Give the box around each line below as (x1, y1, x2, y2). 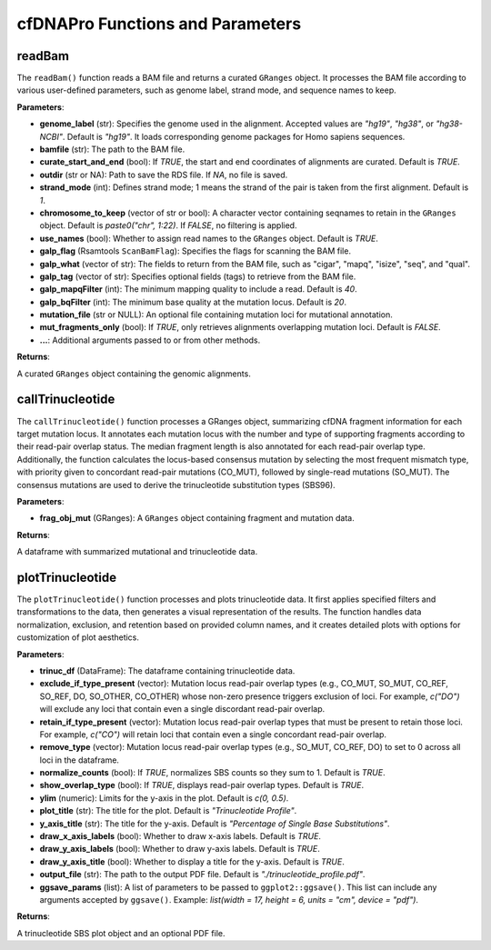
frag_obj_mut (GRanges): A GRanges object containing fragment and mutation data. (39, 513, 355, 524)
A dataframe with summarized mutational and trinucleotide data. (16, 546, 258, 557)
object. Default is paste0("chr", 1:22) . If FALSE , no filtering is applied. (39, 220, 297, 231)
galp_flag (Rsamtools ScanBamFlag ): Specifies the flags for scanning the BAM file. (39, 245, 352, 256)
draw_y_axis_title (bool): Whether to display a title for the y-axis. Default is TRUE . (39, 855, 345, 867)
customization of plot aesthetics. (16, 632, 140, 643)
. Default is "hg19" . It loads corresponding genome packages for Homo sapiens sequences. (62, 131, 406, 142)
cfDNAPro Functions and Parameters (16, 14, 302, 34)
